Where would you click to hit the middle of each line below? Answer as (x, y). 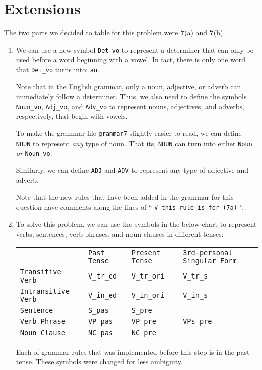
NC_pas (101, 332)
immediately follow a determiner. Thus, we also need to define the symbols (131, 96)
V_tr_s (195, 276)
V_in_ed (103, 295)
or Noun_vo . (34, 153)
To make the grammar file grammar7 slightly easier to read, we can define (129, 133)
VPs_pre (198, 321)
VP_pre (144, 321)
